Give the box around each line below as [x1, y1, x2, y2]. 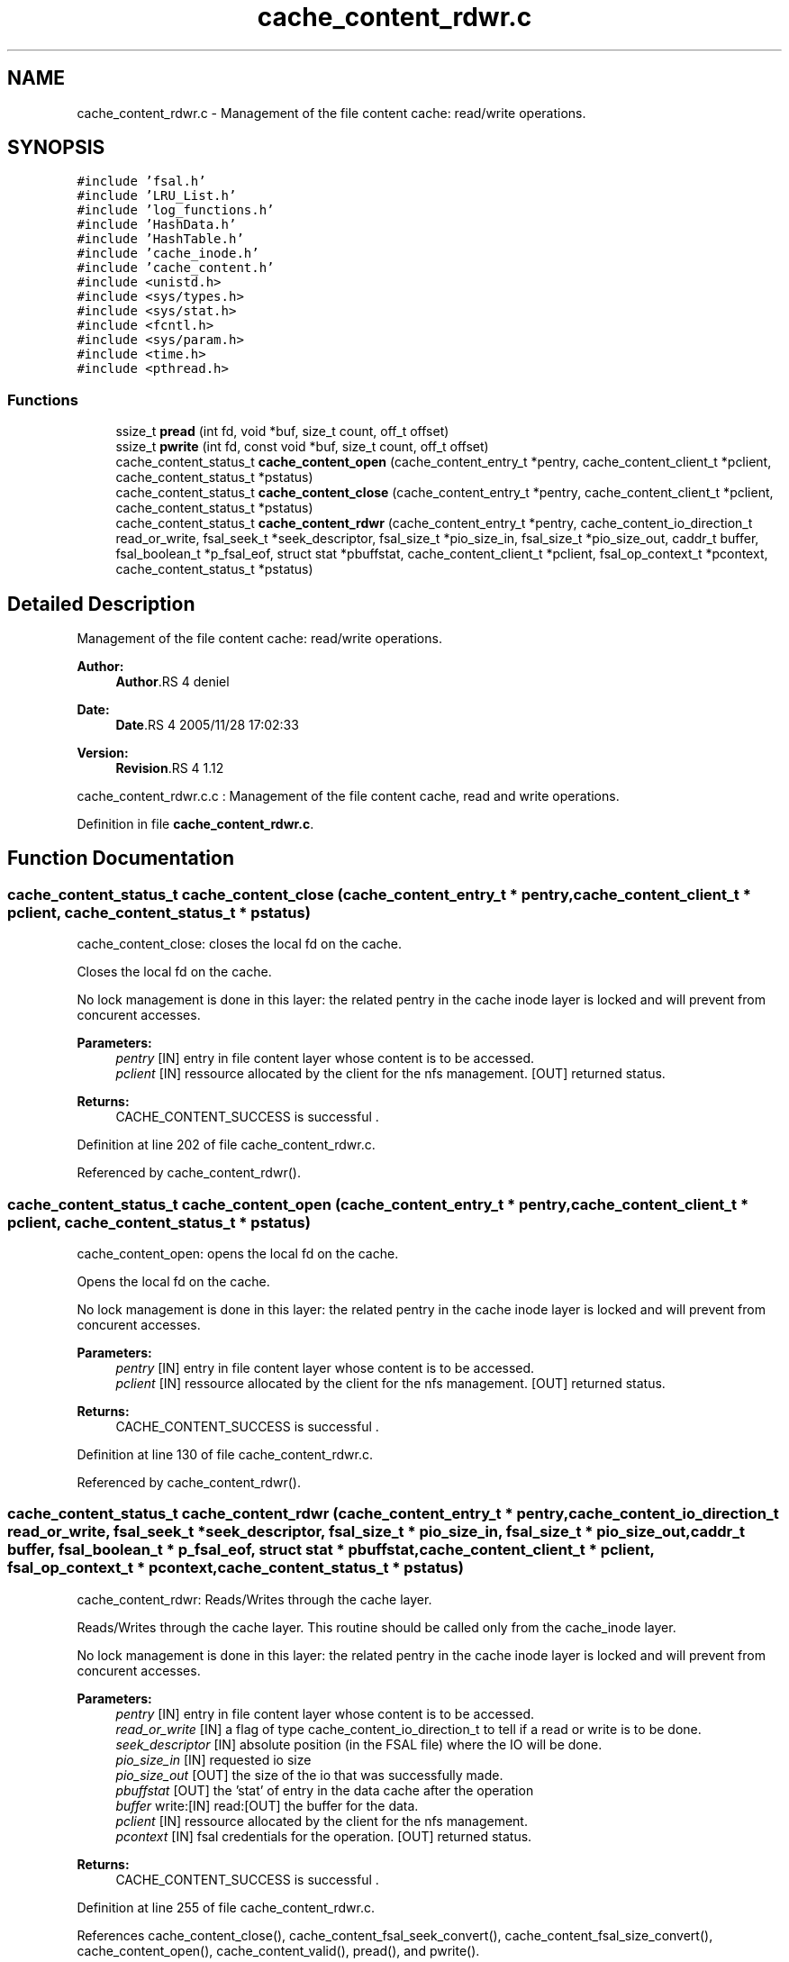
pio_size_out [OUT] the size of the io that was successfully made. [115, 1767, 503, 1783]
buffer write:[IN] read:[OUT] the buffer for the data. [115, 1797, 419, 1813]
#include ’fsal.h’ [77, 174, 206, 189]
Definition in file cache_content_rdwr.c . [77, 816, 314, 832]
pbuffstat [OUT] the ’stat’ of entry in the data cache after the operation [115, 1782, 534, 1798]
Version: [77, 745, 129, 761]
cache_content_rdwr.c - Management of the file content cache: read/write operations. [77, 104, 586, 121]
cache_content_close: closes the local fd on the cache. [77, 936, 403, 952]
